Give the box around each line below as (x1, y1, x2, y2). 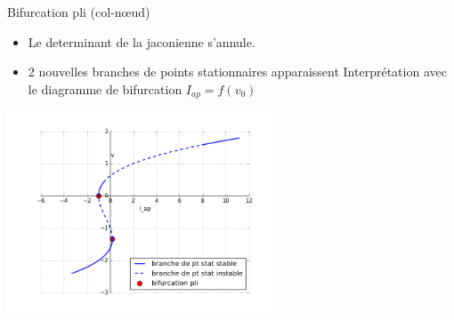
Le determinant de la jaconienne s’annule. (28, 32, 255, 51)
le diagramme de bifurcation (28, 79, 182, 98)
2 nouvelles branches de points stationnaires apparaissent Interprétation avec (28, 62, 447, 81)
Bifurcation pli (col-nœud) (7, 3, 150, 20)
